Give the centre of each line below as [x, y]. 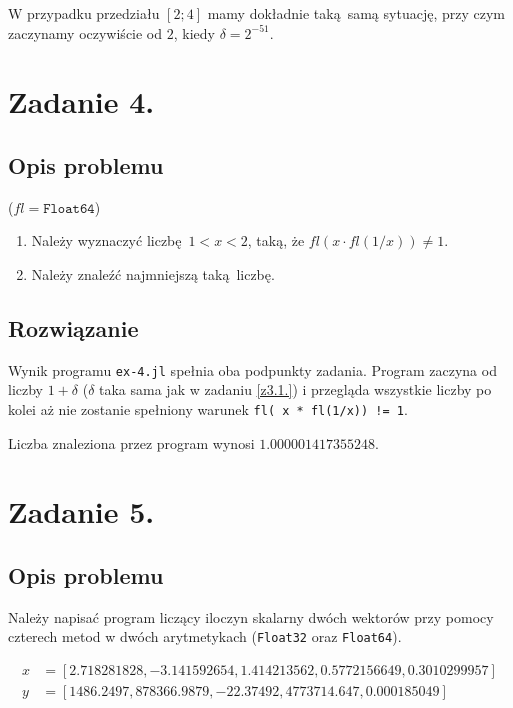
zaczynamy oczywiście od [85, 32]
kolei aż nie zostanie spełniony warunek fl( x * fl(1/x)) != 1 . [208, 409]
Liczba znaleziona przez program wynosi [131, 442]
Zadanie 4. [81, 101]
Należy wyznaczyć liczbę [106, 240]
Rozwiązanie [73, 327]
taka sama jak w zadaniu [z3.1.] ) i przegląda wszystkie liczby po [295, 389]
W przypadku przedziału [84, 13]
